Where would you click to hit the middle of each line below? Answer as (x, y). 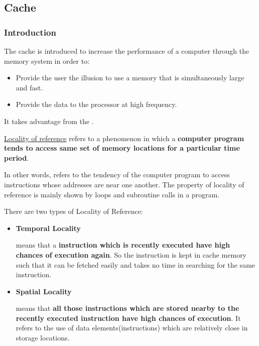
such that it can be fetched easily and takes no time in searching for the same (136, 264)
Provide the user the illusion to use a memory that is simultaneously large (130, 78)
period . (17, 157)
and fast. (29, 87)
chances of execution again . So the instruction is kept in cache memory (131, 254)
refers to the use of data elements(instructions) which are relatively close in (132, 328)
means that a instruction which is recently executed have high (123, 245)
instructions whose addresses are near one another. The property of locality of (124, 184)
